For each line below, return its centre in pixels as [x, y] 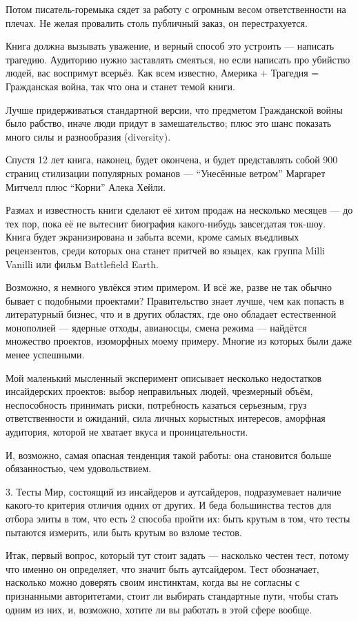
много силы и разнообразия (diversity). [88, 136]
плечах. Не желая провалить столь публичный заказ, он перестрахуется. [157, 22]
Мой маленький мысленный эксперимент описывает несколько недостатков [164, 377]
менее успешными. [45, 355]
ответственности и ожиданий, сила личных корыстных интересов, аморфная [166, 418]
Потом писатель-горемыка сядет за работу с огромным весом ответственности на [176, 9]
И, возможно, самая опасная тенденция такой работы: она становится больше [169, 455]
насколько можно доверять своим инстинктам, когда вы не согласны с [152, 582]
